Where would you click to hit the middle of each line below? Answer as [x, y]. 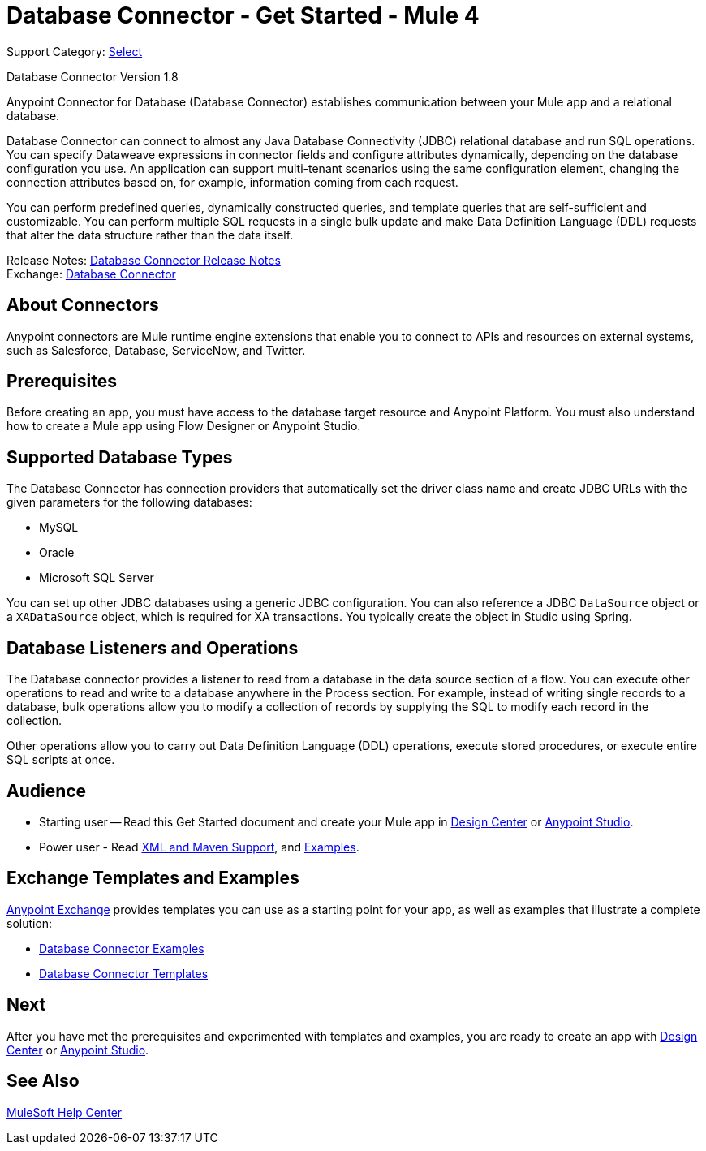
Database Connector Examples [122, 948]
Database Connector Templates [124, 973]
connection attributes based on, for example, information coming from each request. [232, 182]
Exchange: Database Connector [91, 274]
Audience [47, 791]
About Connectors [83, 305]
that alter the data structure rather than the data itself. [150, 235]
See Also [43, 1081]
